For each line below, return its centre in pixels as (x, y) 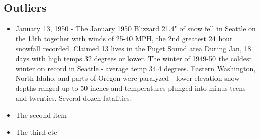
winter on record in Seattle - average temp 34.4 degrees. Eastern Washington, (136, 68)
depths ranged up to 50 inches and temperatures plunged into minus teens (131, 88)
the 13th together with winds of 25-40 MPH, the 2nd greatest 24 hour (124, 38)
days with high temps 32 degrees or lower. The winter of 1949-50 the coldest (134, 58)
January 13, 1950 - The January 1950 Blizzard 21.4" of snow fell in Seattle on (136, 29)
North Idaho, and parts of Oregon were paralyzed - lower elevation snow (127, 78)
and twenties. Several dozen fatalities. (74, 98)
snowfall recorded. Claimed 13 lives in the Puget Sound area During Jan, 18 (133, 48)
